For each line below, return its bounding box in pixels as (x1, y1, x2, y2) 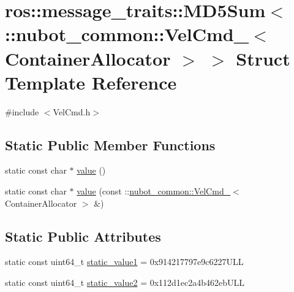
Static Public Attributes (5, 226, 161, 245)
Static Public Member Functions (5, 135, 216, 154)
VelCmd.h (53, 105, 91, 118)
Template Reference (5, 69, 177, 94)
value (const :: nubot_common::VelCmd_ (77, 185, 231, 198)
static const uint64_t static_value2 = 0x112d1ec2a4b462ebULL (5, 276, 245, 289)
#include (5, 105, 39, 118)
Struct (236, 45, 290, 71)
